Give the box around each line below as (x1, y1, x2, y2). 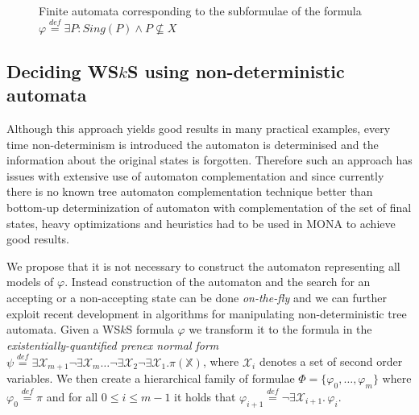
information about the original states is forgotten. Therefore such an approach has (6, 151, 413, 168)
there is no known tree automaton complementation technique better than (6, 183, 373, 200)
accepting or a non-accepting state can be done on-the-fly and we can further (6, 288, 387, 305)
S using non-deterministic (127, 58, 345, 83)
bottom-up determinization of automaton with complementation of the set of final (6, 198, 412, 215)
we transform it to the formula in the (189, 321, 372, 338)
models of (6, 273, 54, 290)
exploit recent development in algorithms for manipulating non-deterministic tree (6, 305, 407, 322)
